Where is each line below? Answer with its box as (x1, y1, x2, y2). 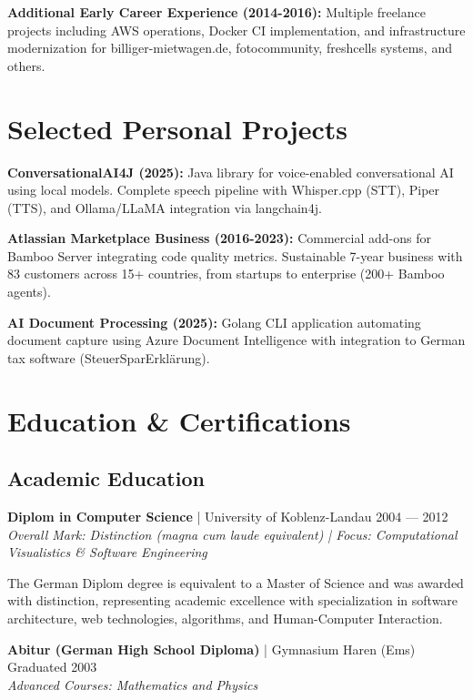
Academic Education (7, 464, 205, 492)
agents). (7, 282, 51, 301)
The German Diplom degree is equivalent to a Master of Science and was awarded (7, 573, 464, 592)
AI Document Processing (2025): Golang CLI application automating (7, 312, 421, 331)
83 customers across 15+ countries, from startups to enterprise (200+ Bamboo (7, 264, 445, 283)
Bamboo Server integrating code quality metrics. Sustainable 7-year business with (7, 246, 463, 265)
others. (7, 56, 45, 75)
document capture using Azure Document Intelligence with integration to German (7, 330, 466, 350)
